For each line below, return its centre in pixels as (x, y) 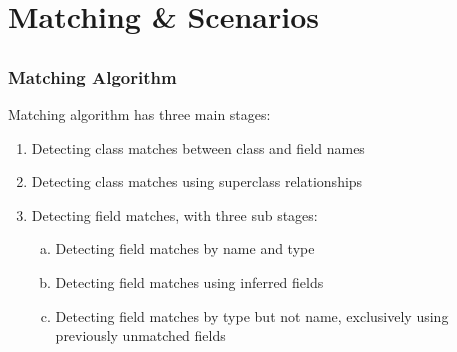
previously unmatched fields (140, 335)
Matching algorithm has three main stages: (139, 114)
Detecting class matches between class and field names (198, 147)
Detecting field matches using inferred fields (189, 282)
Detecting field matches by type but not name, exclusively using (252, 315)
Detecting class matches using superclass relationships (197, 181)
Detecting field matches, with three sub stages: (174, 214)
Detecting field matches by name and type (185, 248)
